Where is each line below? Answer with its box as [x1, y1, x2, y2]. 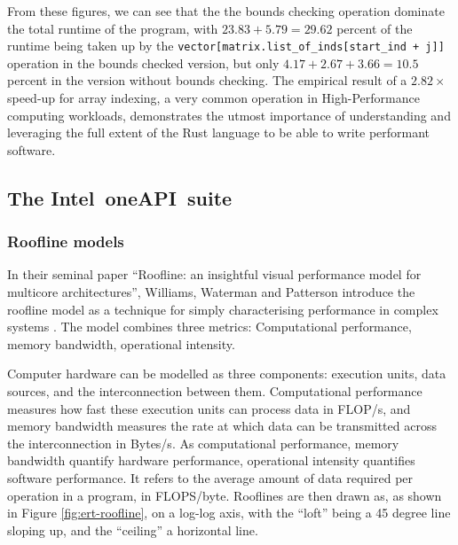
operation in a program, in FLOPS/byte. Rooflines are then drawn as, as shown [7, 486, 442, 504]
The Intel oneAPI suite [7, 183, 233, 211]
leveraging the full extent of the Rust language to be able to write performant [7, 123, 430, 142]
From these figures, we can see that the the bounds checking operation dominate [7, 2, 445, 19]
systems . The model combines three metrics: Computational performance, [7, 317, 412, 336]
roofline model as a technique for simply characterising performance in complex [7, 300, 438, 318]
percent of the [336, 19, 413, 37]
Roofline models [7, 230, 124, 253]
